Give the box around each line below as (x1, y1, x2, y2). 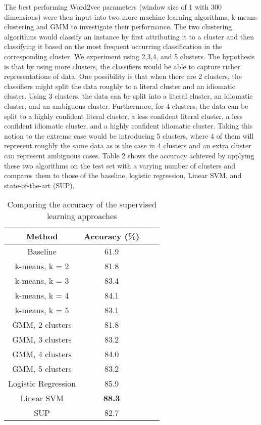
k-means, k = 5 (15, 304, 69, 316)
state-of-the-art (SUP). (4, 180, 75, 190)
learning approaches (46, 210, 117, 222)
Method (26, 230, 58, 242)
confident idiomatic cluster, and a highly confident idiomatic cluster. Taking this (4, 120, 253, 131)
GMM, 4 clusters (12, 348, 72, 360)
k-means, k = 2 (15, 260, 69, 272)
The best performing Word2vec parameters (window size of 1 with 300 (4, 2, 222, 12)
